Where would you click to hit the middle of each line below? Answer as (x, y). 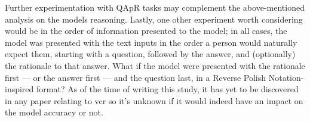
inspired (19, 89)
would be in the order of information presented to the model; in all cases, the (146, 31)
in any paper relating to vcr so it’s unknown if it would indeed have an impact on (154, 100)
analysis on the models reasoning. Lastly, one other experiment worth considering (154, 19)
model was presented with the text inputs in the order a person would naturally (151, 42)
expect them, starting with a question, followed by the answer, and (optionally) (150, 54)
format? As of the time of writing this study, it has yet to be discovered (168, 89)
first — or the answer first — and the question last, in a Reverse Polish (136, 77)
